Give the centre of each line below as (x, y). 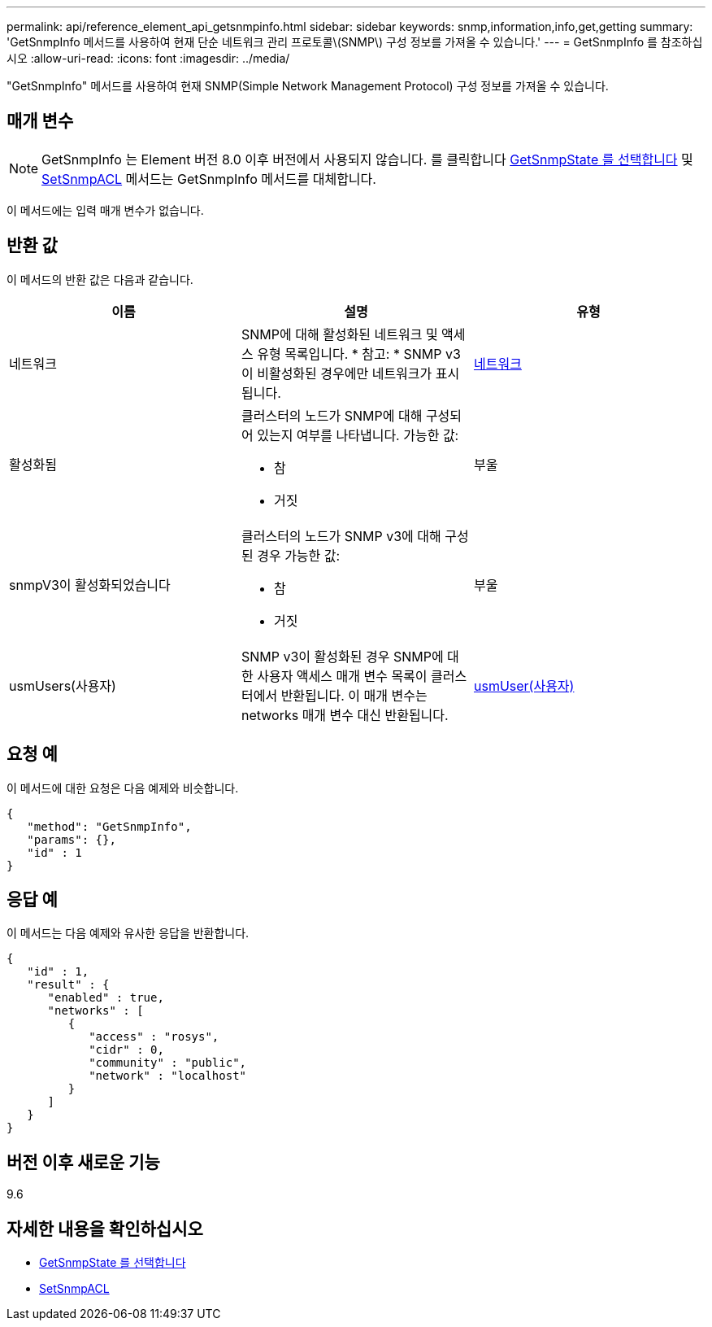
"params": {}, (72, 839)
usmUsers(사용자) (63, 685)
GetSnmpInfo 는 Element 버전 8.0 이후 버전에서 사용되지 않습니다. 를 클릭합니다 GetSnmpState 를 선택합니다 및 (367, 159)
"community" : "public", (168, 1063)
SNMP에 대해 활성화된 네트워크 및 (339, 334)
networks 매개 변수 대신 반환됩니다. (345, 715)
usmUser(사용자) (524, 685)
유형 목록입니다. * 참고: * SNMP (349, 354)
